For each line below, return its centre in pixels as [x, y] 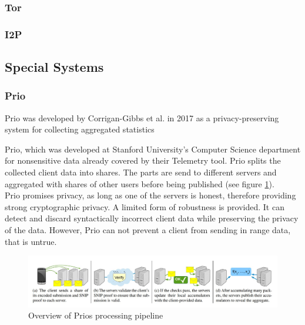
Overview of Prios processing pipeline [96, 315]
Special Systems [54, 67]
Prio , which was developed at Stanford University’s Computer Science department [153, 149]
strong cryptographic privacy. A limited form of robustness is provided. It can [145, 206]
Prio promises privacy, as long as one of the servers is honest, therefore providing [150, 195]
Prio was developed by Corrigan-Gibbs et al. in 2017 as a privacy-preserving [142, 117]
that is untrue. [31, 241]
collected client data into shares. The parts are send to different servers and [141, 172]
